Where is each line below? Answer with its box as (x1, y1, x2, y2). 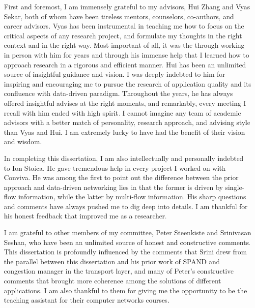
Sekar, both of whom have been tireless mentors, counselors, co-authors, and (4, 11, 234, 21)
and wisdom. (4, 136, 42, 147)
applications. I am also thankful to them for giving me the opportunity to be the (4, 285, 247, 295)
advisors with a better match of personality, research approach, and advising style (4, 117, 251, 127)
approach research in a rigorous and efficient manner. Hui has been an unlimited (4, 59, 246, 69)
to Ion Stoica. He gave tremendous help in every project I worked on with (4, 162, 226, 173)
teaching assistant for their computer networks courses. (4, 295, 170, 305)
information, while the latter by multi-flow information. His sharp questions (18, 191, 246, 202)
